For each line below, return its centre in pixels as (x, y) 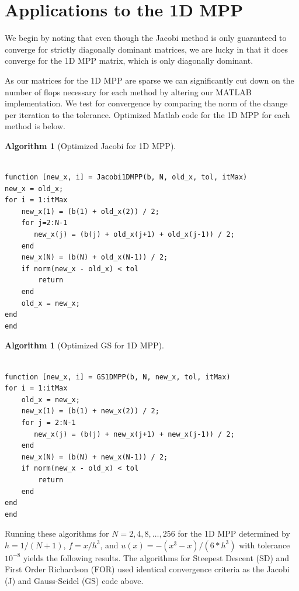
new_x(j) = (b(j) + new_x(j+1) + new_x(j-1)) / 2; (134, 434)
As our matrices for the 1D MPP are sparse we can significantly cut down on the (149, 80)
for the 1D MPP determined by (234, 533)
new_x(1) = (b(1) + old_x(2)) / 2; (90, 211)
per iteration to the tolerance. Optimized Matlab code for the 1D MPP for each (147, 114)
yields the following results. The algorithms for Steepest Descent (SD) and (156, 557)
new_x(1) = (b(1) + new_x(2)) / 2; (90, 411)
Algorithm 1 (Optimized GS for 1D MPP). (84, 345)
